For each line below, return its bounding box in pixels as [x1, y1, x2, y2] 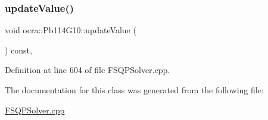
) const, [5, 43, 32, 56]
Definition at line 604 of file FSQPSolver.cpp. [5, 64, 170, 76]
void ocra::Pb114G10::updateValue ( [5, 24, 136, 36]
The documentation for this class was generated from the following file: [5, 84, 264, 96]
